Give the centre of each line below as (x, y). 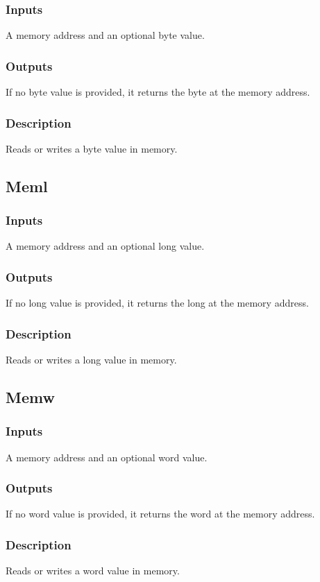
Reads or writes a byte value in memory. (92, 148)
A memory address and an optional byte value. (105, 35)
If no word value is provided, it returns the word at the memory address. (160, 514)
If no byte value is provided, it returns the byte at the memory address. (158, 92)
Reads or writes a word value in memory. (93, 571)
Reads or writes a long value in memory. (91, 360)
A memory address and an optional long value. (105, 246)
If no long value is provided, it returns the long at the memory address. (157, 303)
